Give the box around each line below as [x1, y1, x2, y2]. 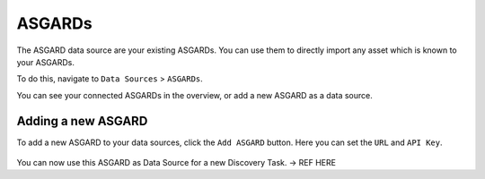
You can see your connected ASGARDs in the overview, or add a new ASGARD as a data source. [16, 89, 373, 100]
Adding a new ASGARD [16, 113, 148, 129]
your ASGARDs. [16, 56, 75, 67]
